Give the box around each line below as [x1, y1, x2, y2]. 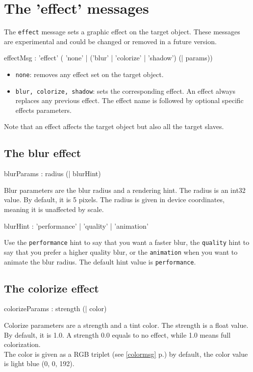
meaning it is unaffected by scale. [4, 204, 104, 214]
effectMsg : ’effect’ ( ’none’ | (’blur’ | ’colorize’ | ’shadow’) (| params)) [4, 53, 213, 63]
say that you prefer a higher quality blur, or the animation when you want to [4, 246, 238, 257]
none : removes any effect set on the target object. [15, 69, 164, 79]
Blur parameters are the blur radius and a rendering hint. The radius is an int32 [4, 185, 246, 195]
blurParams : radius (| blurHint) [4, 168, 101, 179]
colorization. [4, 339, 41, 349]
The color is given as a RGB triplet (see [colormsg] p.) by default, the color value [4, 348, 248, 359]
